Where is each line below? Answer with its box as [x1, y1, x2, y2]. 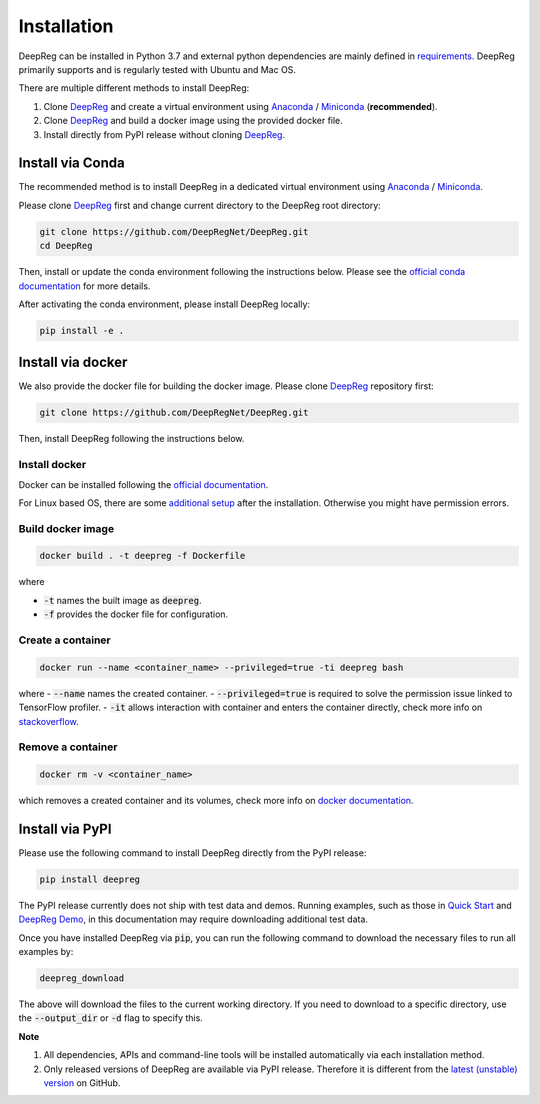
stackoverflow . [18, 715, 79, 727]
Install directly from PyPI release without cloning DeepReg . [43, 128, 285, 140]
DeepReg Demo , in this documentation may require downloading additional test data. [18, 913, 369, 925]
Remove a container [18, 740, 118, 754]
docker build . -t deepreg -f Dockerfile [39, 550, 246, 562]
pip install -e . [39, 325, 125, 336]
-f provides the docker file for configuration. [43, 608, 229, 620]
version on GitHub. [43, 1077, 121, 1089]
